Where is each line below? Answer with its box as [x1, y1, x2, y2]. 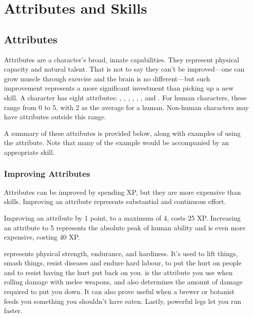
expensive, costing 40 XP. [4, 232, 80, 242]
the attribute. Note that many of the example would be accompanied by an [4, 137, 229, 148]
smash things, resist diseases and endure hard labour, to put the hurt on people [4, 258, 242, 268]
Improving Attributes [4, 168, 90, 180]
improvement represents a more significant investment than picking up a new [4, 83, 234, 93]
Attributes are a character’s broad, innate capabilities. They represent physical [4, 54, 239, 64]
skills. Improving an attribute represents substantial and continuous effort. [4, 196, 226, 206]
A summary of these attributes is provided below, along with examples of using [4, 128, 241, 138]
